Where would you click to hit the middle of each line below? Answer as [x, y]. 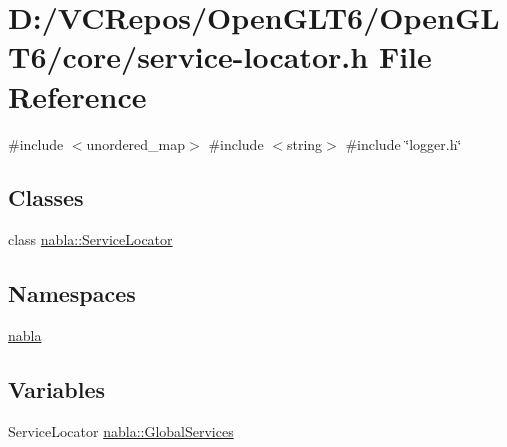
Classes [46, 197]
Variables [57, 389]
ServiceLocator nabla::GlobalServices [121, 430]
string [304, 143]
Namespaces [72, 293]
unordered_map [136, 143]
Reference [77, 95]
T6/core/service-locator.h [188, 56]
